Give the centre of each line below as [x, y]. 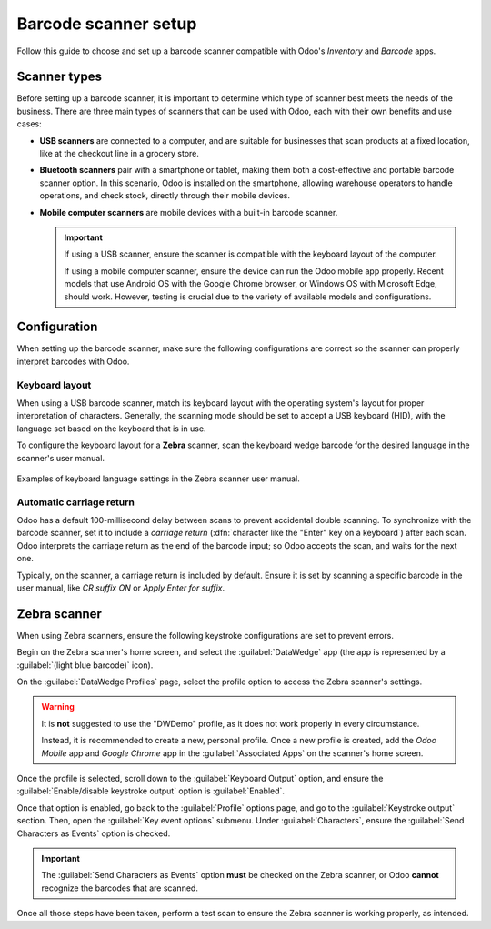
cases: [29, 124]
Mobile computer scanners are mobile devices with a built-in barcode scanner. [189, 212]
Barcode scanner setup [107, 24]
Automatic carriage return [76, 502]
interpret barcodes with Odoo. [73, 361]
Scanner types [59, 77]
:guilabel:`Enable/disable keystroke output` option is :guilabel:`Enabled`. [151, 791]
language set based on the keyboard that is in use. [111, 429]
